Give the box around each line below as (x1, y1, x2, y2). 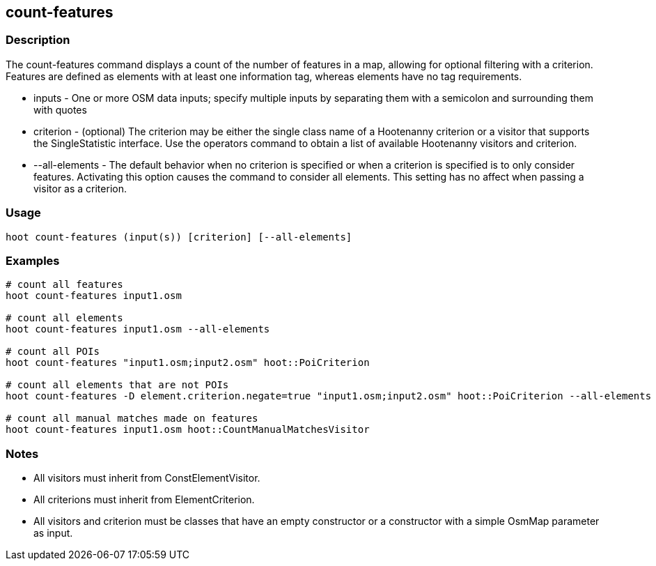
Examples (6, 253, 60, 268)
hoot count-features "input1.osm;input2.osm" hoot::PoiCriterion (6, 357, 370, 369)
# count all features (6, 279, 123, 291)
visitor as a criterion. (33, 182, 127, 194)
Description (6, 33, 70, 47)
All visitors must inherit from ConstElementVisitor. (33, 472, 260, 484)
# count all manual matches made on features (6, 413, 258, 424)
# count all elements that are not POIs (6, 379, 229, 391)
